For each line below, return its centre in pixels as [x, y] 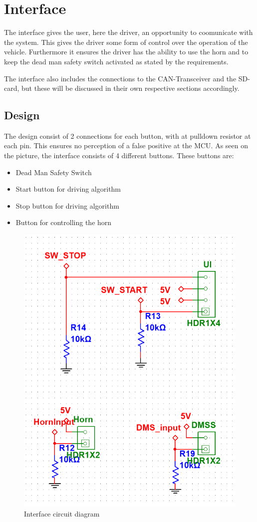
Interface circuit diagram [62, 513]
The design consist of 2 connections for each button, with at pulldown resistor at [128, 135]
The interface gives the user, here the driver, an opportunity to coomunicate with [128, 32]
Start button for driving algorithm [68, 189]
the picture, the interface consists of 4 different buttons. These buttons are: [119, 155]
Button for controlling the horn [64, 222]
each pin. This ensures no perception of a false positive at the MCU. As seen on [126, 145]
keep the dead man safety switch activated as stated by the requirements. [116, 61]
